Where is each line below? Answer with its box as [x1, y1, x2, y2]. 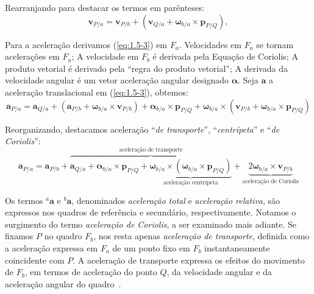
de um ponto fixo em [112, 242, 190, 254]
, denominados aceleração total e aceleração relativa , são [71, 194, 280, 206]
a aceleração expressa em [5, 242, 98, 254]
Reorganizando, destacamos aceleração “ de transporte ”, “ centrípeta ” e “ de [5, 122, 280, 135]
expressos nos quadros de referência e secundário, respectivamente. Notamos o [5, 206, 296, 219]
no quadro [44, 229, 82, 242]
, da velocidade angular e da [166, 265, 272, 278]
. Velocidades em [179, 38, 241, 51]
